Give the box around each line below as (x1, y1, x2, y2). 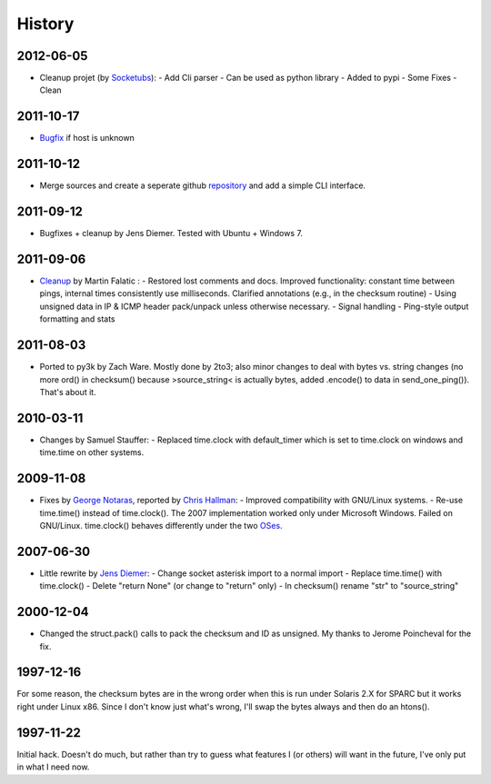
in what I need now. (16, 761, 90, 772)
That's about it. (39, 386, 96, 397)
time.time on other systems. (39, 447, 145, 458)
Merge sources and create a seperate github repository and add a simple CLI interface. (39, 180, 366, 191)
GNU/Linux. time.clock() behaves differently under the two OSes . (39, 520, 283, 531)
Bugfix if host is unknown (39, 133, 135, 144)
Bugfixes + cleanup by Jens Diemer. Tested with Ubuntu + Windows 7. (39, 228, 304, 239)
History (16, 14, 75, 34)
